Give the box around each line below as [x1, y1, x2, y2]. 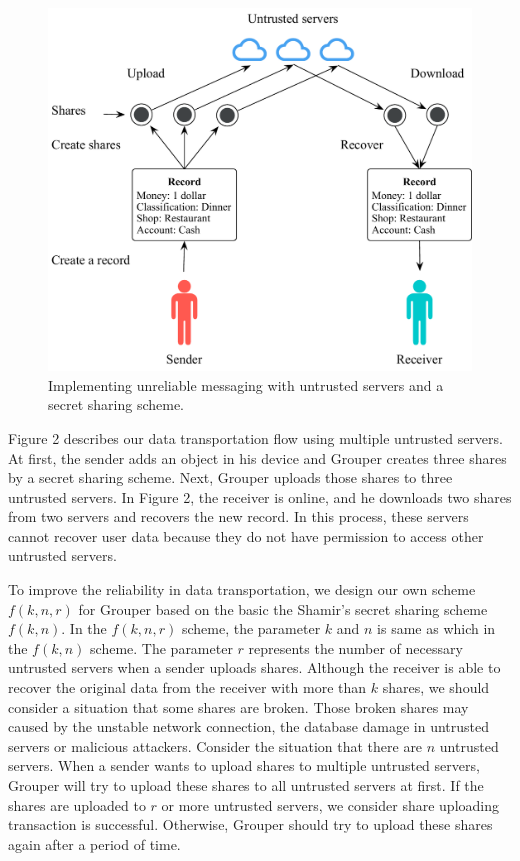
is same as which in [377, 618, 496, 639]
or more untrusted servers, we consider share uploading [161, 794, 499, 815]
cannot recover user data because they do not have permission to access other [8, 525, 484, 546]
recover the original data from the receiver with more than [8, 677, 367, 698]
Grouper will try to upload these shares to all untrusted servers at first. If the [8, 775, 484, 795]
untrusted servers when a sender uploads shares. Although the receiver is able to [8, 657, 501, 678]
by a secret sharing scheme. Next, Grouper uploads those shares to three [8, 467, 453, 488]
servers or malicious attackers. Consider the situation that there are [8, 735, 423, 756]
